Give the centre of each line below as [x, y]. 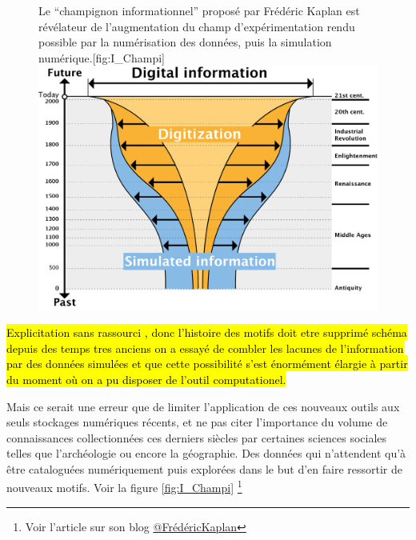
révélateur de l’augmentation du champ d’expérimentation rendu [197, 26]
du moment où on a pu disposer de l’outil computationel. [146, 379]
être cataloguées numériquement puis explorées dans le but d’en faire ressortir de [204, 468]
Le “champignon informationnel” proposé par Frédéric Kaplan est [199, 10]
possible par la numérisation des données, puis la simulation [185, 42]
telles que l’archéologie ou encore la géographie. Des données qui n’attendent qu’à [206, 453]
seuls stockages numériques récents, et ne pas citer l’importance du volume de [197, 422]
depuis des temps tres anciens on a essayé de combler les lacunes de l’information [205, 348]
